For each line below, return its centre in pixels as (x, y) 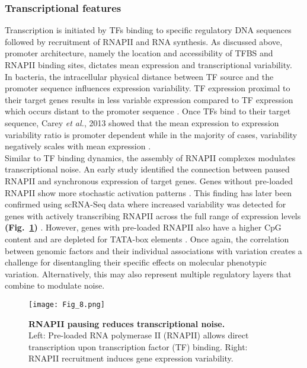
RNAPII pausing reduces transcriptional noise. (127, 323)
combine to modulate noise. (55, 285)
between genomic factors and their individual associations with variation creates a (153, 250)
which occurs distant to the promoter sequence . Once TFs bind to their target (148, 111)
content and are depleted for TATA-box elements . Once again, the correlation (147, 239)
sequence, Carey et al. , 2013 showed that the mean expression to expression (142, 122)
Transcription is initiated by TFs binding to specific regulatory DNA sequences (148, 30)
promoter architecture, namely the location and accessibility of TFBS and (139, 53)
